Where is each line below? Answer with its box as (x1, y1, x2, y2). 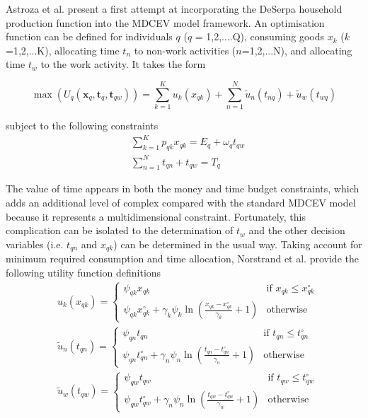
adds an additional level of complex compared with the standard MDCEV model (6, 195, 356, 209)
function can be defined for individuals (6, 29, 173, 44)
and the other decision (248, 223, 345, 238)
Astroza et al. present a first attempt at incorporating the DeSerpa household (6, 1, 343, 16)
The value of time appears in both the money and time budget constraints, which (6, 181, 360, 196)
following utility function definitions (6, 265, 161, 279)
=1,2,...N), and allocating (241, 42, 352, 57)
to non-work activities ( (134, 42, 236, 57)
